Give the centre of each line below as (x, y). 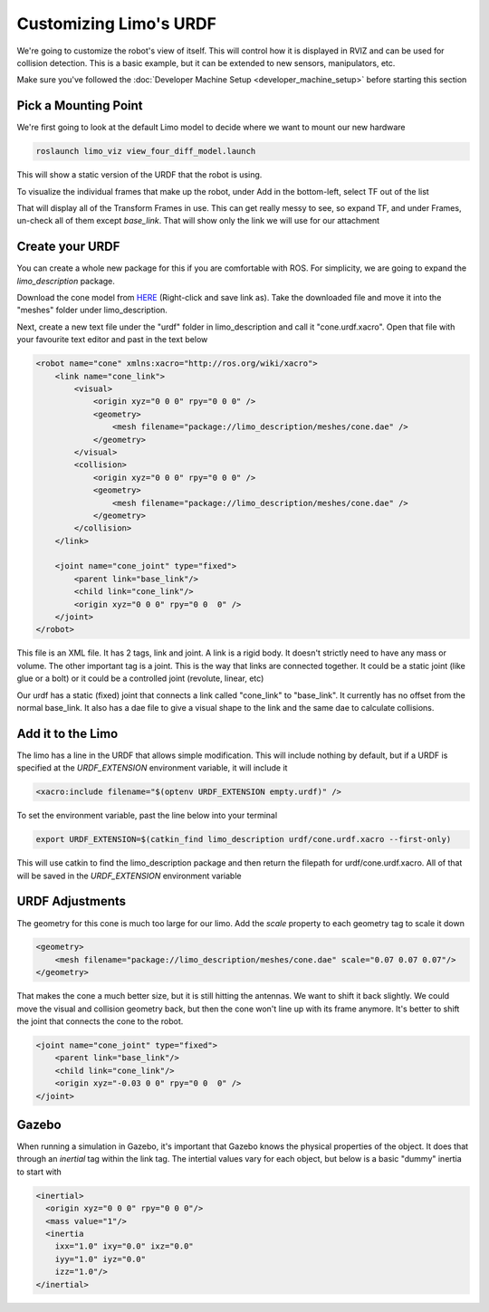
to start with (39, 1172)
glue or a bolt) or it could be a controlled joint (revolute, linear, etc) (140, 678)
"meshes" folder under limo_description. (92, 310)
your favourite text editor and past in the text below (112, 340)
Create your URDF (68, 247)
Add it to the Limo (67, 733)
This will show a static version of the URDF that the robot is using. (139, 175)
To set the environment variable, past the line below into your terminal (147, 816)
